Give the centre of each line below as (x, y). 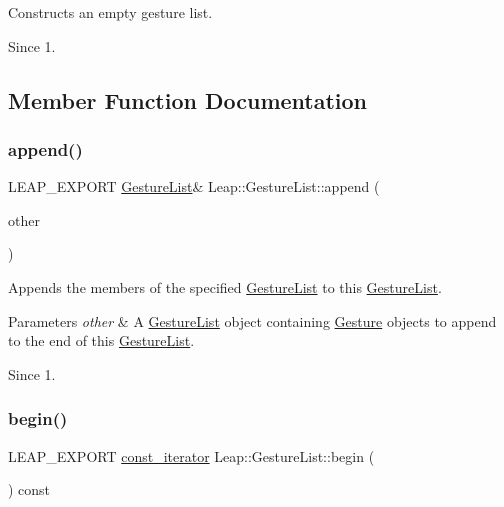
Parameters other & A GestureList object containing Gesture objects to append (252, 320)
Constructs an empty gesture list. (110, 12)
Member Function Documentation (188, 99)
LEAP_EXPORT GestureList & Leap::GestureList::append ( (194, 186)
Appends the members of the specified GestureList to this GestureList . (225, 286)
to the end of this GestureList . (101, 340)
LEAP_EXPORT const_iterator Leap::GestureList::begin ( (191, 455)
